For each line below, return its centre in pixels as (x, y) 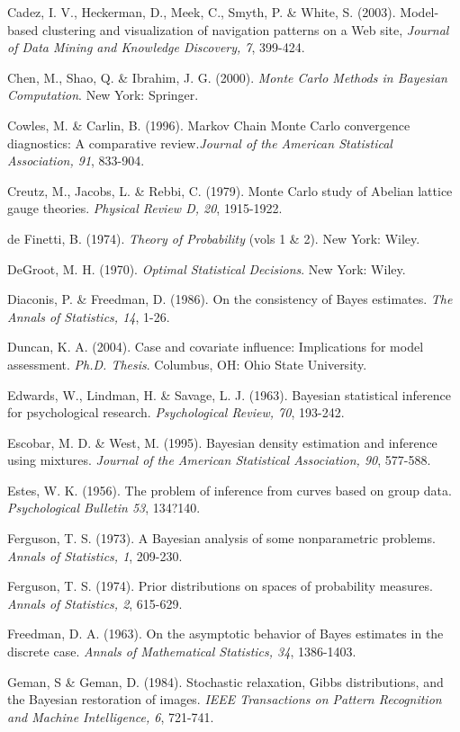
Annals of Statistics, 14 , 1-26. (89, 316)
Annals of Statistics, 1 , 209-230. (95, 555)
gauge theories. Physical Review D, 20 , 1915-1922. (145, 208)
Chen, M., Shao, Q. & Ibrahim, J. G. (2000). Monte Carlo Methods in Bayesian (227, 77)
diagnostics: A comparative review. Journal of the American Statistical (200, 143)
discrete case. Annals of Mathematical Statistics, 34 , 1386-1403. (182, 652)
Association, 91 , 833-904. (76, 161)
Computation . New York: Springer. (103, 95)
